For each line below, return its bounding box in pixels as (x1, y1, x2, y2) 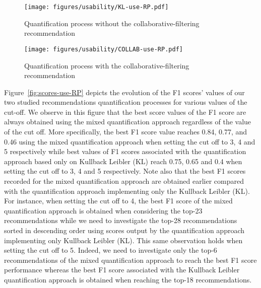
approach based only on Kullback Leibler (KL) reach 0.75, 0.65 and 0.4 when (4, 156, 242, 166)
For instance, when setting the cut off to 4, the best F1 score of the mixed (4, 195, 233, 206)
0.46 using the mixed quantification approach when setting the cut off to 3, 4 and (4, 136, 255, 147)
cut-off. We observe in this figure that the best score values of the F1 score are (4, 106, 246, 117)
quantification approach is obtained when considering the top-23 (4, 205, 203, 215)
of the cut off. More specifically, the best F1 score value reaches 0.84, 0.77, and (4, 126, 247, 137)
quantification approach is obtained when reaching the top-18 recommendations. (4, 274, 252, 284)
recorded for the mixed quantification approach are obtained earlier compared (4, 176, 244, 186)
